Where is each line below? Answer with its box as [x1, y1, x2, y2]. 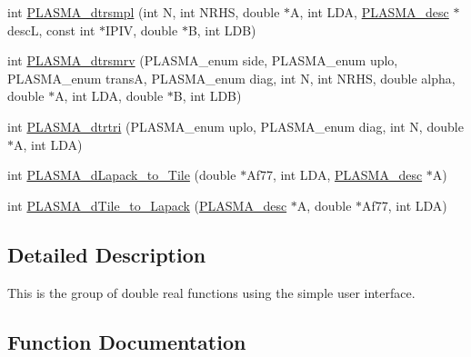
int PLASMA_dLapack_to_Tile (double [7, 165, 236, 184]
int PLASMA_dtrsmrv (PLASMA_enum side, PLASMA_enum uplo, [7, 51, 398, 70]
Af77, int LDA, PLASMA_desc [246, 165, 423, 184]
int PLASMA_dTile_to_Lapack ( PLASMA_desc [7, 195, 287, 214]
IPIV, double [105, 20, 178, 39]
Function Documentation [7, 327, 246, 355]
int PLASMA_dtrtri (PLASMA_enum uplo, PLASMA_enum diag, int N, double [7, 116, 464, 135]
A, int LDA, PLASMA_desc [290, 3, 449, 21]
